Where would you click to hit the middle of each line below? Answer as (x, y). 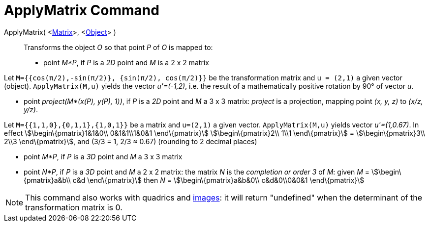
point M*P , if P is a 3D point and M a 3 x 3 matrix (103, 156)
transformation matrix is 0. (74, 207)
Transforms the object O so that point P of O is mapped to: (118, 47)
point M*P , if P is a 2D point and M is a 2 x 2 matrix (126, 62)
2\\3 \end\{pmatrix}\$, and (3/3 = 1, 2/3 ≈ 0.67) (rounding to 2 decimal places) (131, 141)
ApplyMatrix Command (82, 10)
